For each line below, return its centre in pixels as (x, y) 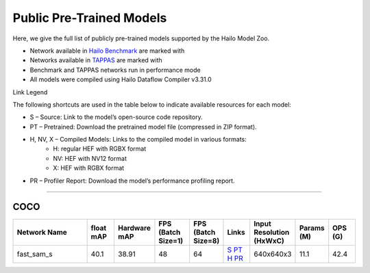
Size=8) (206, 241)
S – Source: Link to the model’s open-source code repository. (116, 117)
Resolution (272, 232)
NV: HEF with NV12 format (90, 158)
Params (312, 228)
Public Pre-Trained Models (90, 18)
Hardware (134, 228)
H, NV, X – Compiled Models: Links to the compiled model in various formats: (138, 140)
